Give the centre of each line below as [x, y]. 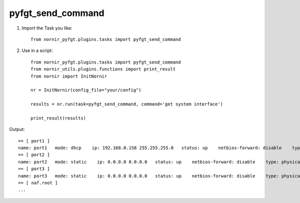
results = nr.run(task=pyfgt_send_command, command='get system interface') [127, 104]
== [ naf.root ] [38, 183]
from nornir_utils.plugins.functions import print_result [103, 69]
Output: [17, 129]
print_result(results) [58, 118]
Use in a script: [37, 50]
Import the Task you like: [47, 28]
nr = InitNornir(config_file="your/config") [86, 90]
